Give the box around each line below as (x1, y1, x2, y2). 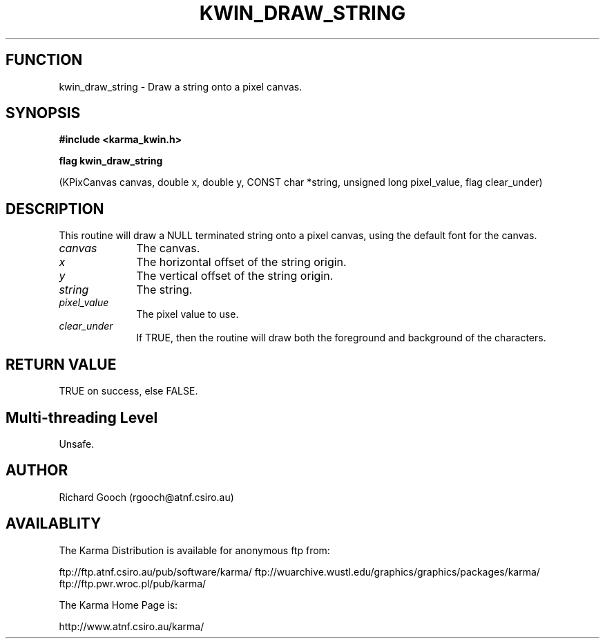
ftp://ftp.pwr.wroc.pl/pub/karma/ (59, 577, 207, 589)
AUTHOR (6, 462, 68, 480)
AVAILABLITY (6, 515, 102, 533)
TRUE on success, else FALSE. (59, 385, 198, 397)
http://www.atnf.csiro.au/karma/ (59, 620, 204, 632)
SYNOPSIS (6, 104, 81, 122)
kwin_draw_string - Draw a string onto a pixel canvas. (59, 80, 302, 93)
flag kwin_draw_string (59, 155, 163, 167)
